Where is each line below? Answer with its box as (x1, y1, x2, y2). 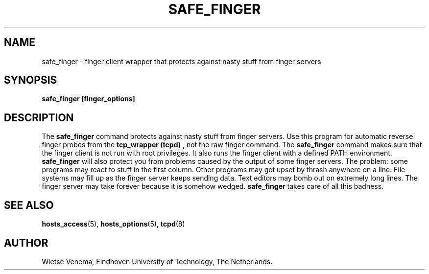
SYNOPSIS (4, 74, 57, 87)
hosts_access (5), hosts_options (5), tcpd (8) (42, 220, 185, 228)
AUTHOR (4, 236, 48, 249)
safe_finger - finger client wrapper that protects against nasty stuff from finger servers (42, 57, 321, 66)
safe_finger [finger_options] (42, 94, 135, 103)
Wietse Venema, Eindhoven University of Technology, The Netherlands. (42, 257, 273, 266)
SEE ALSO (4, 199, 54, 211)
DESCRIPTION (4, 111, 74, 124)
